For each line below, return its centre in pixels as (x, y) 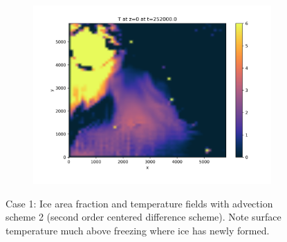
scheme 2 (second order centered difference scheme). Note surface (143, 217)
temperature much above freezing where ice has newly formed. (138, 230)
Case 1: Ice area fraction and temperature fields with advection (139, 203)
